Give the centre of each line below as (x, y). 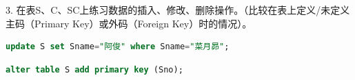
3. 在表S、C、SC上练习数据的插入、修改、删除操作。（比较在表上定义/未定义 (178, 10)
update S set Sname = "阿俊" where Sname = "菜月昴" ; (118, 47)
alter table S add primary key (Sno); (94, 69)
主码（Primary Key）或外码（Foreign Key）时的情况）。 (129, 23)
